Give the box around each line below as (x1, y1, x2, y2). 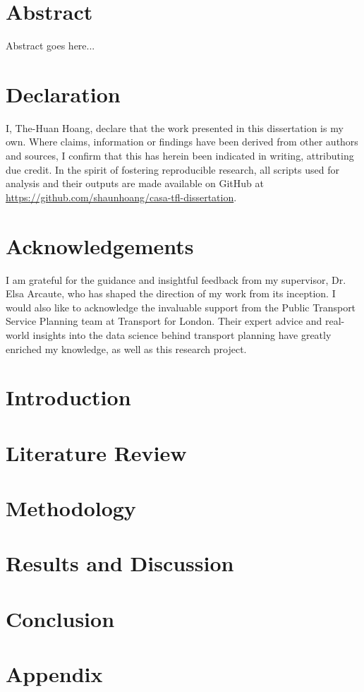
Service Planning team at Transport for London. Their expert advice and (6, 314, 322, 328)
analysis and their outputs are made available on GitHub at (6, 176, 264, 191)
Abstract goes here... (6, 38, 95, 53)
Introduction (6, 383, 131, 412)
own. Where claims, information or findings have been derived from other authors (6, 134, 358, 149)
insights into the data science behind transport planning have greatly (32, 327, 332, 342)
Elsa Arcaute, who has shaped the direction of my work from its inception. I (6, 286, 336, 301)
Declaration (6, 79, 121, 108)
